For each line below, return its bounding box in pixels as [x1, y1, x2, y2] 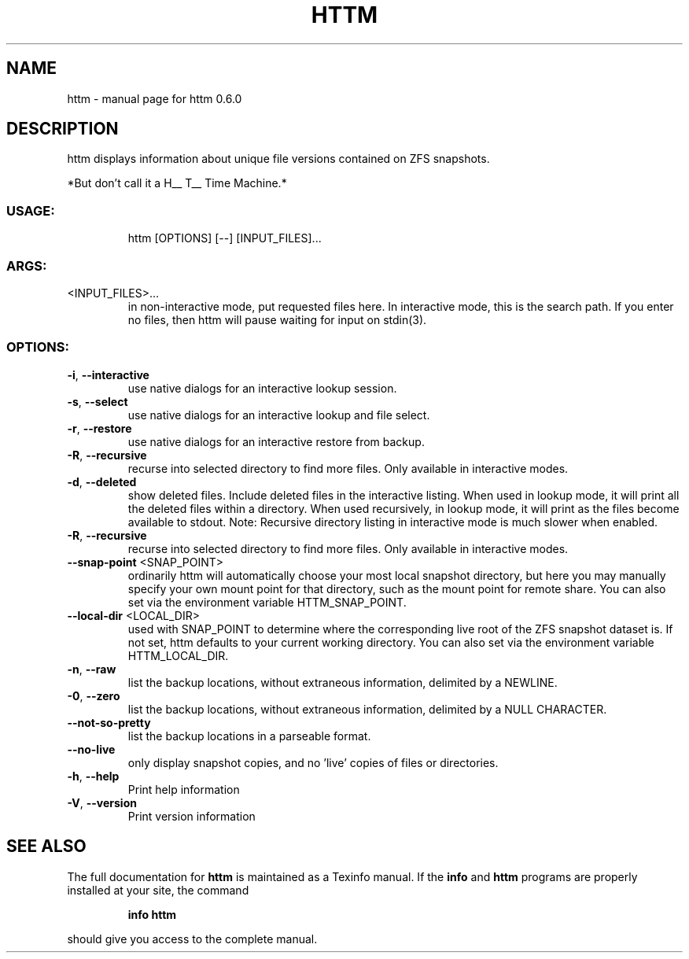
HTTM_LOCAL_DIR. [127, 648, 229, 662]
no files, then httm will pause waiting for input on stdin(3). [127, 312, 427, 326]
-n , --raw [67, 662, 116, 676]
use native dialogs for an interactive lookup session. [127, 381, 397, 395]
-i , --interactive [67, 367, 149, 382]
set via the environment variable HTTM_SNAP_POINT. [127, 595, 407, 609]
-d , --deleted [67, 474, 137, 489]
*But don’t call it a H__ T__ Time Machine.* [67, 176, 287, 190]
